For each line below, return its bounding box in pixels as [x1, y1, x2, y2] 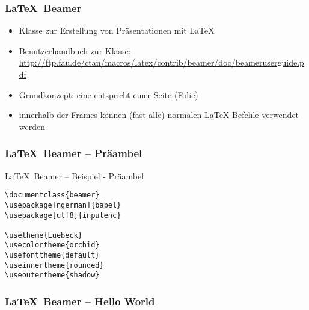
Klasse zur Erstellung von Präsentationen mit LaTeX [19, 24, 215, 37]
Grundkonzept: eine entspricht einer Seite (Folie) [19, 88, 198, 101]
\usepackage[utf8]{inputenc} [5, 211, 121, 220]
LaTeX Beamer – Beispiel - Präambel [5, 169, 144, 182]
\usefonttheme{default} [5, 251, 100, 260]
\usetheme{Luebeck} [5, 231, 82, 240]
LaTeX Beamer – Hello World [5, 294, 155, 309]
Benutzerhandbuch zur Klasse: [19, 44, 131, 57]
